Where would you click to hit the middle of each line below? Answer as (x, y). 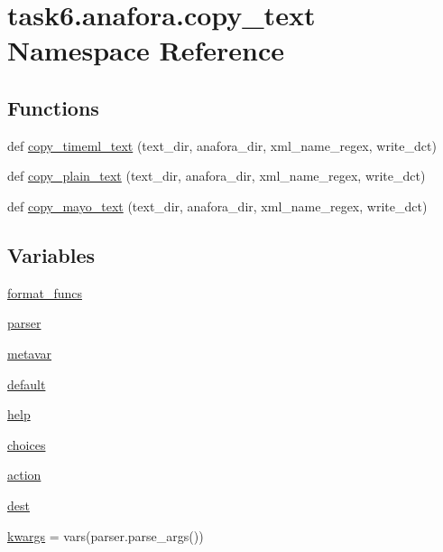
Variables (51, 254)
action (24, 475)
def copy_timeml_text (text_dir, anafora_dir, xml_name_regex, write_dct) (222, 145)
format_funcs (45, 292)
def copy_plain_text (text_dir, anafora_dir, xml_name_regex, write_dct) (217, 176)
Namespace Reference (146, 50)
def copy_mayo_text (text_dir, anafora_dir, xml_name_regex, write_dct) (217, 206)
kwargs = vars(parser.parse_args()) (106, 535)
